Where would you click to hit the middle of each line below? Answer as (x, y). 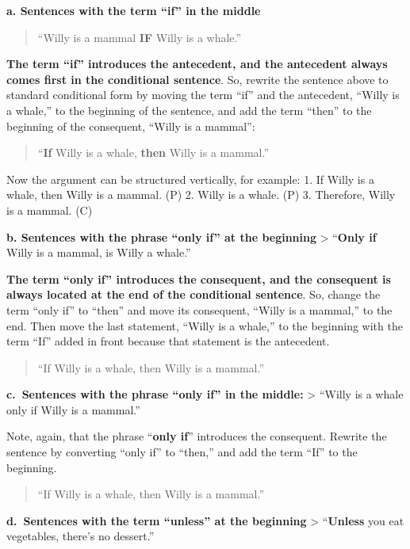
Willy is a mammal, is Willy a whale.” (99, 252)
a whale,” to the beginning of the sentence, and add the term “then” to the (189, 110)
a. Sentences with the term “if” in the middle (134, 10)
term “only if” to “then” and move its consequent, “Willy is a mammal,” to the (199, 309)
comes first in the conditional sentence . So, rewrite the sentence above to (197, 79)
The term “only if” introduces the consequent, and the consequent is (199, 278)
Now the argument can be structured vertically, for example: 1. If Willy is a (190, 179)
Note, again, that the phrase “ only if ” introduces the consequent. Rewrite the (197, 436)
